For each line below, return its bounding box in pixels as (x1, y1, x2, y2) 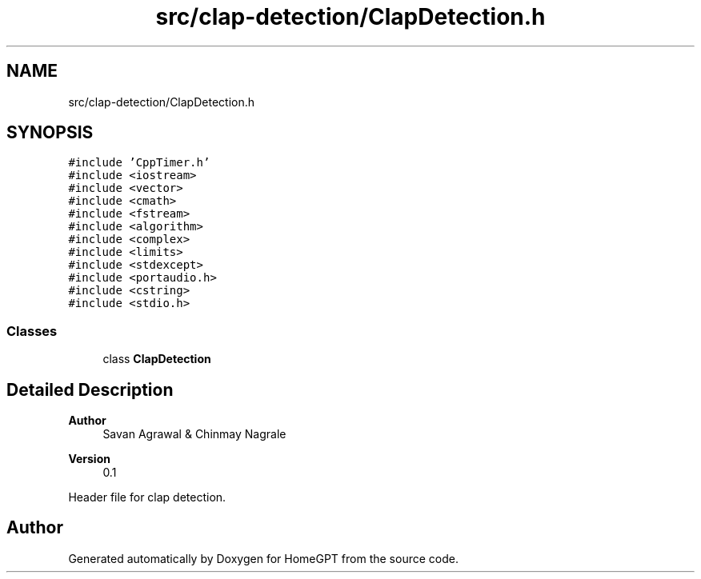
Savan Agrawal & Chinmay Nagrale (102, 427, 286, 441)
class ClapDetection (102, 352, 211, 366)
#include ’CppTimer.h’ (68, 156, 210, 170)
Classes (6, 322, 58, 339)
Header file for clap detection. (68, 490, 226, 505)
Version (68, 452, 110, 466)
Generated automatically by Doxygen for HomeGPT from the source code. (68, 551, 459, 565)
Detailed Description (6, 379, 174, 400)
